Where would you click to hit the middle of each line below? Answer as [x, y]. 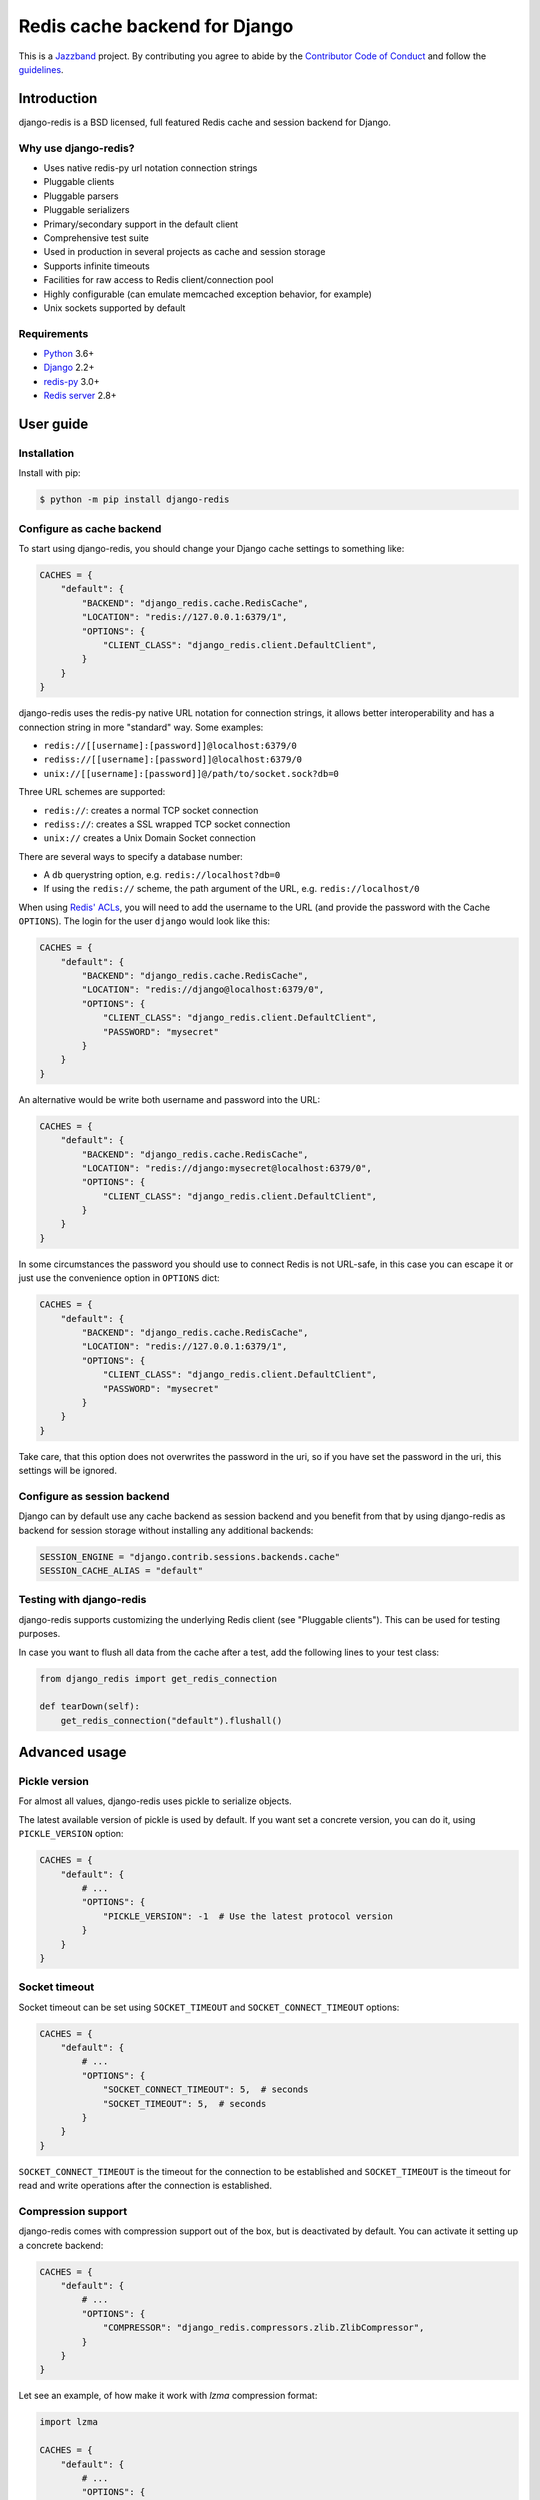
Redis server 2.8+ [80, 396]
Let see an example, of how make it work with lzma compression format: [168, 2396]
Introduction [58, 98]
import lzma [69, 2422]
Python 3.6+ [69, 354]
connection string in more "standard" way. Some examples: [141, 727]
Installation [46, 453]
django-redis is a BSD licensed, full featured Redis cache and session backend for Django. [205, 122]
